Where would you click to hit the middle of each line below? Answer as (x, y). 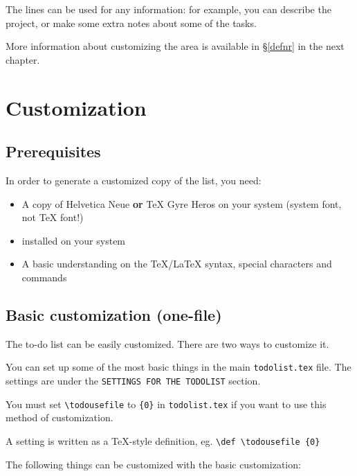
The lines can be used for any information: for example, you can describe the (168, 9)
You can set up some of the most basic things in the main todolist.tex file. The (178, 367)
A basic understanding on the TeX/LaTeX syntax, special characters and (177, 264)
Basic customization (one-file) (114, 314)
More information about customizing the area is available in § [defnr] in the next (175, 46)
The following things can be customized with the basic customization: (153, 464)
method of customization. (59, 417)
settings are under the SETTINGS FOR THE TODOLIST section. (133, 380)
